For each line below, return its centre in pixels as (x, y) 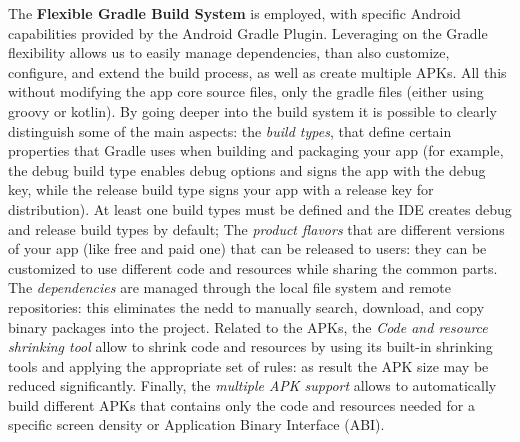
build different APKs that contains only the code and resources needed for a (241, 404)
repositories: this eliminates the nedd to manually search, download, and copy (246, 306)
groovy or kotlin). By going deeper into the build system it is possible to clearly (252, 110)
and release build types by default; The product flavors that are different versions (256, 228)
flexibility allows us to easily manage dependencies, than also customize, (229, 52)
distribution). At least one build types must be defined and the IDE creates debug (260, 208)
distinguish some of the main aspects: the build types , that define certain (230, 130)
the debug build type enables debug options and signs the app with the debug (247, 169)
